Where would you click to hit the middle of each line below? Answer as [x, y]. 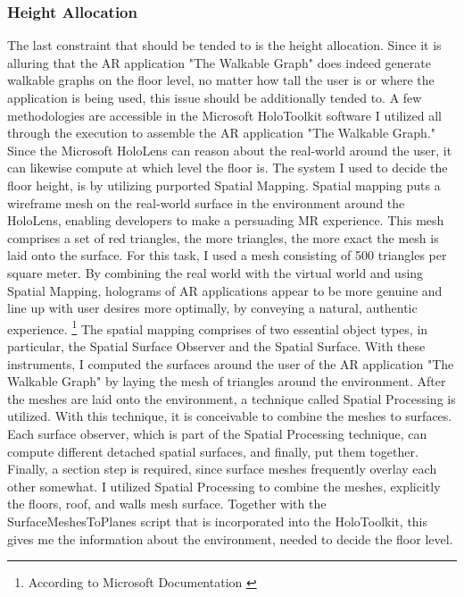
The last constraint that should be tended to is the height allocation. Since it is [224, 45]
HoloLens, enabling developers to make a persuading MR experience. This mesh [226, 220]
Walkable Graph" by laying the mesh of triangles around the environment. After [227, 381]
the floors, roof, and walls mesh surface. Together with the [167, 504]
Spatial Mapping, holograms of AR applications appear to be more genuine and [225, 290]
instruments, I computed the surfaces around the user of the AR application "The [231, 363]
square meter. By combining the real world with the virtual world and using [215, 272]
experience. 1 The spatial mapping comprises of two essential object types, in [218, 327]
